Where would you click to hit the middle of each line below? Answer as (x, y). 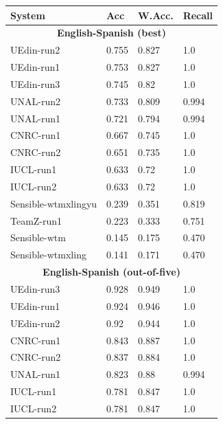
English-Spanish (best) (111, 33)
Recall (198, 15)
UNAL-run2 (35, 101)
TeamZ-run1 (36, 220)
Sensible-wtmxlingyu (54, 203)
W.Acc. (156, 15)
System (28, 15)
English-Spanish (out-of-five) (111, 272)
